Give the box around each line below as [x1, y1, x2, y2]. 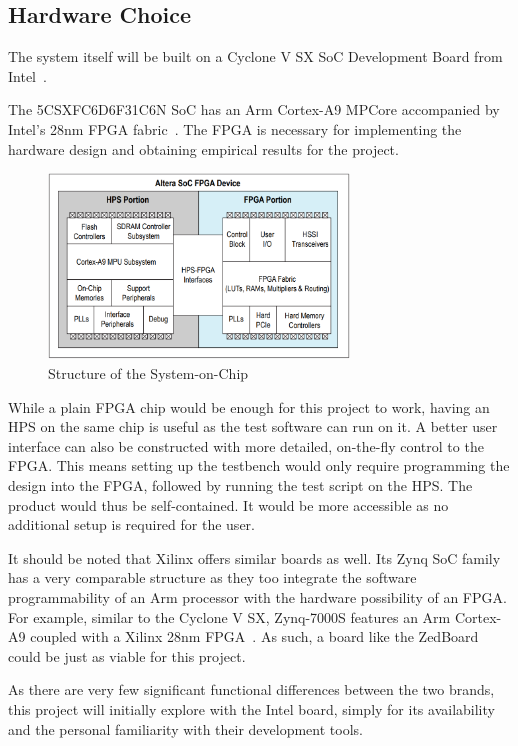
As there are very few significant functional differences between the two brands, [8, 679, 495, 700]
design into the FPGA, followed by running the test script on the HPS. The [8, 474, 473, 495]
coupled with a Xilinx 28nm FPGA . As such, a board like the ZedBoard [30, 626, 479, 647]
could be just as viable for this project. [8, 645, 246, 666]
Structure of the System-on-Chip [48, 363, 249, 383]
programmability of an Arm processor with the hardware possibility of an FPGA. [8, 586, 507, 607]
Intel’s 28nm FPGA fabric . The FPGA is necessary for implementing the [8, 118, 462, 139]
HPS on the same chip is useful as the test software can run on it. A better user [8, 416, 498, 437]
